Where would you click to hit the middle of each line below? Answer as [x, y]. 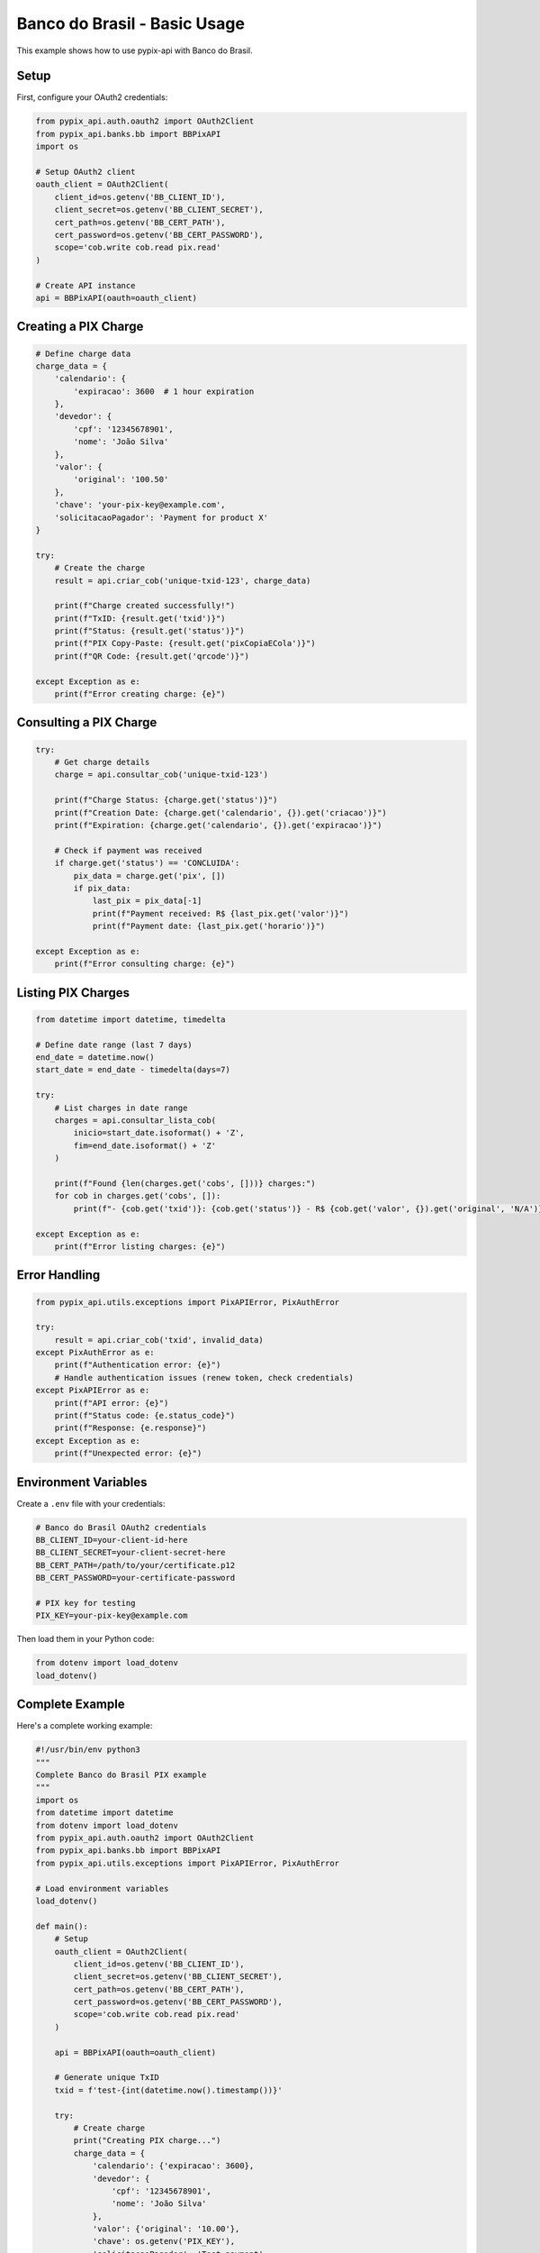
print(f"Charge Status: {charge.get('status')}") [166, 800]
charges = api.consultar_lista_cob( [135, 1121]
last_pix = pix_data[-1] [147, 901]
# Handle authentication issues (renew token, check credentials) [204, 1377]
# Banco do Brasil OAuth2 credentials [121, 1527]
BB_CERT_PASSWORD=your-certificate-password [135, 1578]
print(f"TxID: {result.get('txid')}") [140, 618]
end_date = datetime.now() [95, 1058]
